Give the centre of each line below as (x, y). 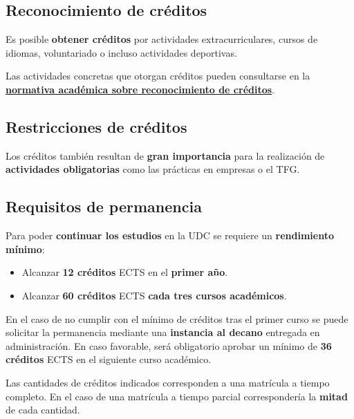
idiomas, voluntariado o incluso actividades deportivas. (121, 52)
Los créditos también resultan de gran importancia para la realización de (165, 155)
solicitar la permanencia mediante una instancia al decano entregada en (163, 332)
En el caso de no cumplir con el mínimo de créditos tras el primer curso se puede (177, 318)
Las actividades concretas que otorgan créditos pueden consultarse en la (158, 76)
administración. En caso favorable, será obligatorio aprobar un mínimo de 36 (169, 345)
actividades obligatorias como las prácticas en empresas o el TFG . (153, 169)
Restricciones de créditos (96, 126)
